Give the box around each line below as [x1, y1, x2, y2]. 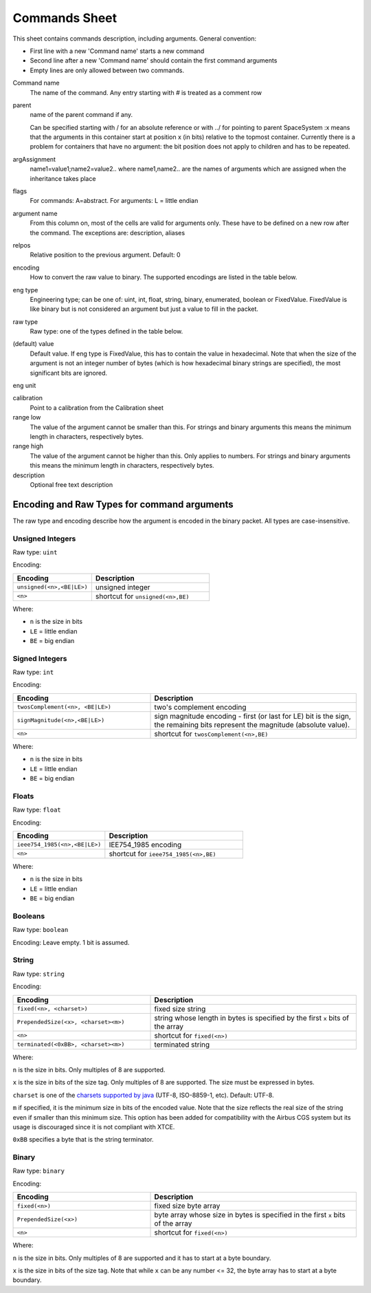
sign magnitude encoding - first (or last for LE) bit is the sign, [154, 711, 352, 721]
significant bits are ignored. [30, 369, 108, 377]
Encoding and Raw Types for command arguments [12, 499, 234, 510]
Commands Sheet [12, 10, 117, 25]
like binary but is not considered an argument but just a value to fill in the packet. [30, 305, 259, 313]
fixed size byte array [154, 1201, 221, 1210]
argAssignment [12, 155, 56, 163]
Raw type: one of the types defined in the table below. [30, 327, 183, 336]
